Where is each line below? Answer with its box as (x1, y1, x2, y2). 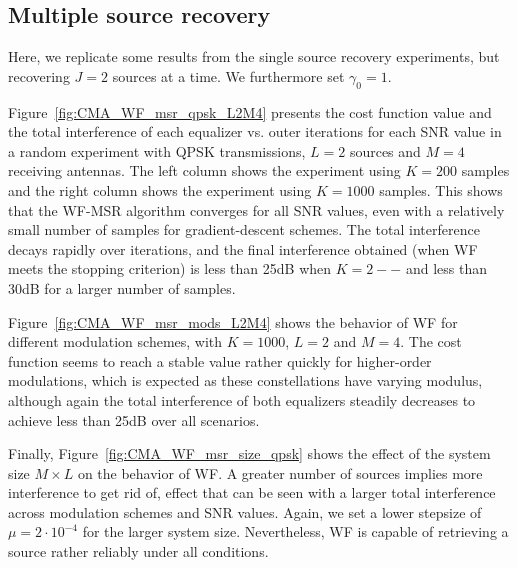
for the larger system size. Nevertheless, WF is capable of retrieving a (82, 521, 509, 542)
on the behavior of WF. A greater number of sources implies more (77, 462, 483, 483)
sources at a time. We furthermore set (112, 65, 345, 86)
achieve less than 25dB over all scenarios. (8, 409, 260, 430)
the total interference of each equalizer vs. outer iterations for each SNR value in (8, 121, 502, 142)
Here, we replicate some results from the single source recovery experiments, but (8, 46, 500, 67)
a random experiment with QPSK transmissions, (8, 140, 306, 161)
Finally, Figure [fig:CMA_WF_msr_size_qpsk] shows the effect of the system (8, 443, 491, 464)
